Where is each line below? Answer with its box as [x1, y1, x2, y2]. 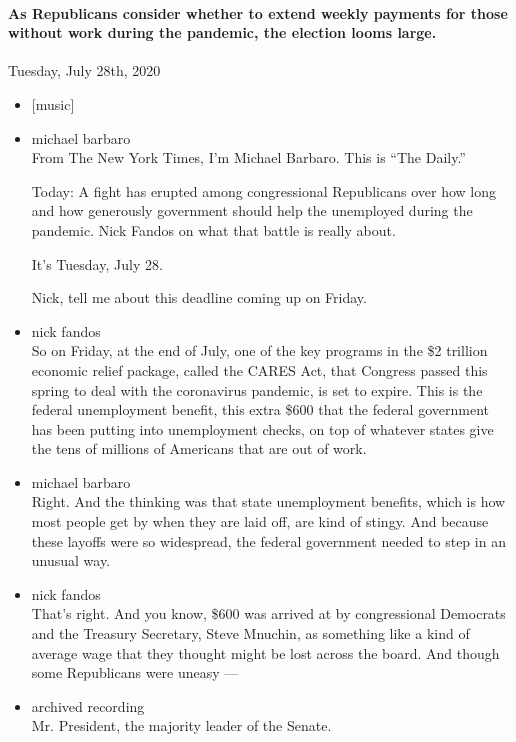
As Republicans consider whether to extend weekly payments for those [8, 2, 508, 23]
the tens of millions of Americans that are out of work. [31, 438, 367, 459]
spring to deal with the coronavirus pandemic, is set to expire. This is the [31, 379, 483, 400]
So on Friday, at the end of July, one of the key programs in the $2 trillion [31, 340, 488, 361]
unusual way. [31, 550, 111, 571]
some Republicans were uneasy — [31, 662, 239, 683]
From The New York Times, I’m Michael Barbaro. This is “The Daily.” [31, 147, 466, 168]
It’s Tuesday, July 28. [31, 253, 163, 274]
